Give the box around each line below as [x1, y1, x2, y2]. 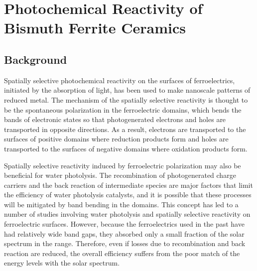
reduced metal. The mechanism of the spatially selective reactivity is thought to [4, 94, 248, 105]
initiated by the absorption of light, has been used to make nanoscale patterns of [4, 85, 251, 95]
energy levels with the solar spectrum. [4, 258, 120, 268]
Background [4, 51, 67, 67]
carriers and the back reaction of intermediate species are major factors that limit [4, 179, 253, 190]
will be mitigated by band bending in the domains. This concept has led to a [4, 199, 239, 209]
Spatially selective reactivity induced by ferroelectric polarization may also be [4, 160, 241, 170]
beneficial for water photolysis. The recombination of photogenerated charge [4, 170, 236, 180]
